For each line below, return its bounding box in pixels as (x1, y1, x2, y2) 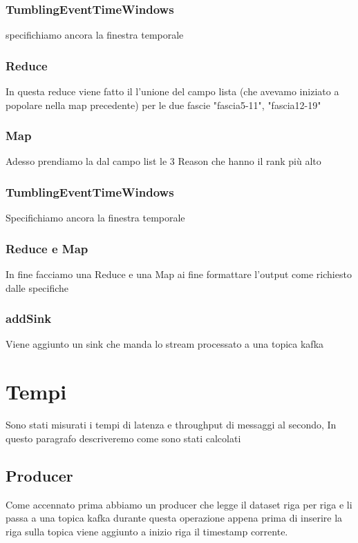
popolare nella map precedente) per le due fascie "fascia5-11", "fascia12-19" (6, 97, 321, 112)
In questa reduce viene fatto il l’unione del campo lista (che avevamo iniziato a (6, 84, 339, 99)
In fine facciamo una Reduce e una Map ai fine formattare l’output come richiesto (6, 267, 352, 282)
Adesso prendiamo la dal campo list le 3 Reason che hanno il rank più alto (6, 154, 321, 168)
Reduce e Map (6, 239, 88, 257)
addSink (6, 310, 52, 327)
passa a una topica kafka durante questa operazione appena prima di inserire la (6, 511, 343, 525)
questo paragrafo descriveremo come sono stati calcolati (6, 431, 241, 445)
